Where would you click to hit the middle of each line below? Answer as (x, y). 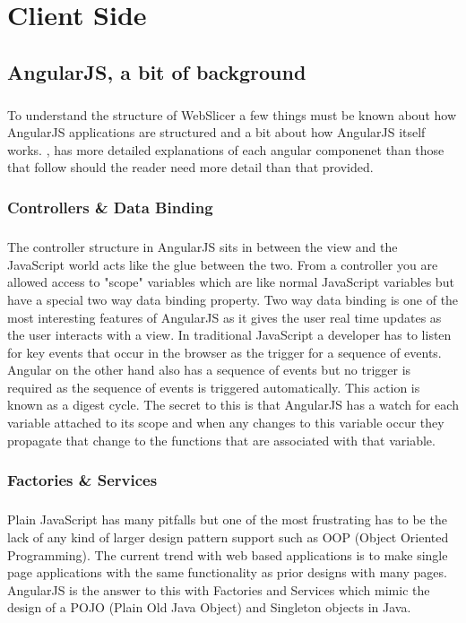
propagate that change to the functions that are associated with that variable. (221, 440)
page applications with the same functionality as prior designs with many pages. (227, 572)
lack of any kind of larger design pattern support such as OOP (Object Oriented (228, 537)
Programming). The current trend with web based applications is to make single (228, 554)
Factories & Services (82, 480)
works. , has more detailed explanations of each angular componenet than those (226, 149)
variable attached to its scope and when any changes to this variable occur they (226, 423)
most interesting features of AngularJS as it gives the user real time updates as (224, 317)
